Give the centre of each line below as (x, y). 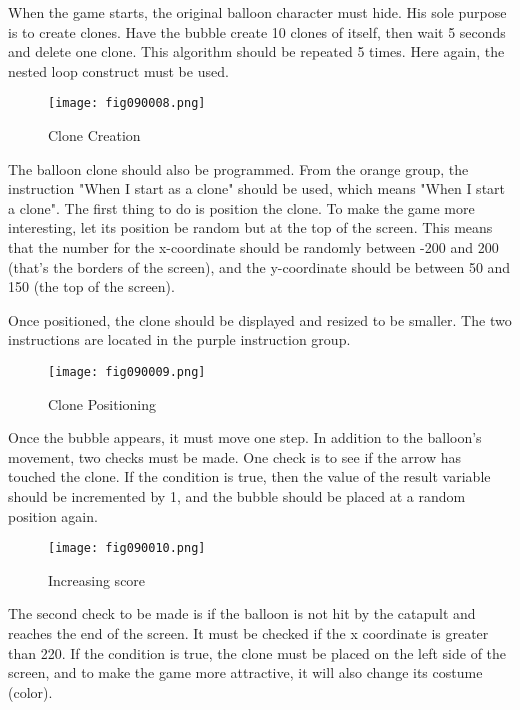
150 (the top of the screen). (91, 286)
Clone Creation (94, 135)
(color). (30, 691)
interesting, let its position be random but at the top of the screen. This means (250, 227)
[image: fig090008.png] (127, 103)
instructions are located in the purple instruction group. (179, 339)
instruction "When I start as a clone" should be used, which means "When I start (257, 188)
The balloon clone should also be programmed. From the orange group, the (238, 168)
